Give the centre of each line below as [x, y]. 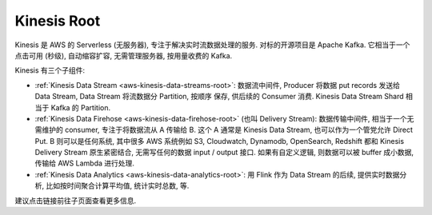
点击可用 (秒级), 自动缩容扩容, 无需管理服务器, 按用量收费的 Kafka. [124, 55]
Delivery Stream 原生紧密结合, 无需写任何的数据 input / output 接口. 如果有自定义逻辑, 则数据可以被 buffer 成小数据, [224, 153]
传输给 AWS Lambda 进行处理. [85, 163]
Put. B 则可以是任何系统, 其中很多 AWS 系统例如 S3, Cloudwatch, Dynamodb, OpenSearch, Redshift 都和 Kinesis [219, 141]
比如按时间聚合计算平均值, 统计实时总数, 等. [117, 186]
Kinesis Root [58, 21]
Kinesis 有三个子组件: [50, 70]
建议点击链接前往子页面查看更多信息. [76, 201]
